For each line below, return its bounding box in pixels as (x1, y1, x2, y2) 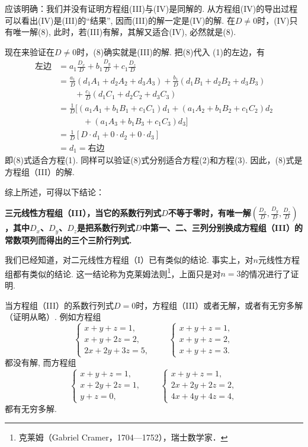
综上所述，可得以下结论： (5, 185, 104, 198)
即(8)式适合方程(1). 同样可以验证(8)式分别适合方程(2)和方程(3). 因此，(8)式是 (5, 154, 303, 166)
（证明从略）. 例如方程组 (5, 310, 101, 323)
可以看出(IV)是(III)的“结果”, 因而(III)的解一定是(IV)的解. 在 (5, 14, 235, 26)
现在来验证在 (5, 45, 54, 58)
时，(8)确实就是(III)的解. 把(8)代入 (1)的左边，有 (76, 45, 265, 58)
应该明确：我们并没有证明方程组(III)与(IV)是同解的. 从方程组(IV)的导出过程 (5, 2, 298, 14)
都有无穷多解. (5, 402, 57, 414)
